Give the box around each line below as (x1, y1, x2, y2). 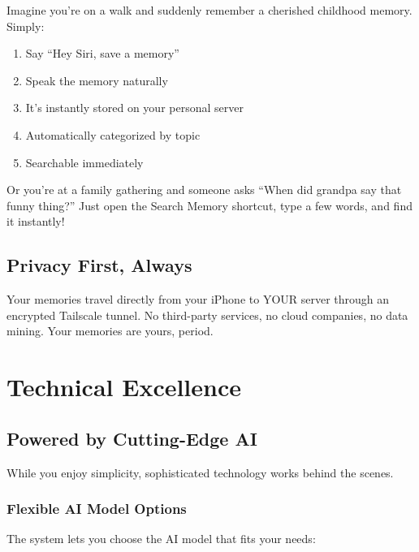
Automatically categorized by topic (25, 126, 201, 143)
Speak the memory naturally (25, 71, 168, 88)
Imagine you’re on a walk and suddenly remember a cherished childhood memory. (6, 2, 413, 18)
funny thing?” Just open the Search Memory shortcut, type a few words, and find (6, 196, 413, 213)
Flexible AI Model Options (6, 498, 187, 519)
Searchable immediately (25, 153, 144, 170)
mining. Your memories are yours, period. (6, 322, 214, 339)
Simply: (6, 17, 45, 34)
